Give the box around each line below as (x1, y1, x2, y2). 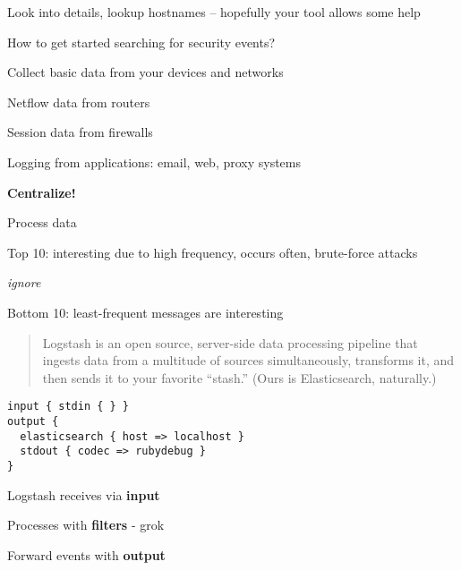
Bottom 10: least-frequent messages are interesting (7, 302, 284, 321)
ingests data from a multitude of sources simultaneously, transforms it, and (42, 351, 455, 370)
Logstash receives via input (7, 485, 160, 504)
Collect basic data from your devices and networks (7, 63, 284, 81)
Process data (7, 213, 77, 232)
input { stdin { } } (7, 400, 130, 413)
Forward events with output (7, 545, 166, 564)
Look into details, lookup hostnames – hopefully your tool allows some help (7, 3, 421, 21)
